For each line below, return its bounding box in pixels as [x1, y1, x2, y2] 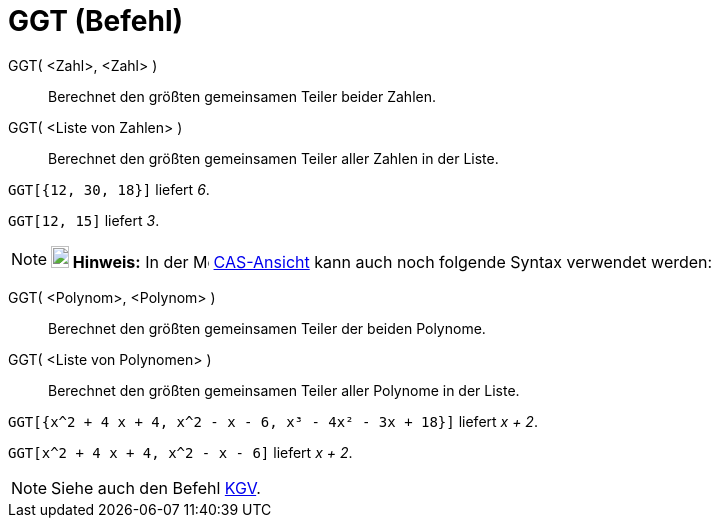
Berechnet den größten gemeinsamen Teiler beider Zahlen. [48, 87, 437, 105]
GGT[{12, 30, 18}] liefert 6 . [8, 180, 210, 198]
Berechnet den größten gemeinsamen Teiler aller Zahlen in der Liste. [48, 149, 499, 167]
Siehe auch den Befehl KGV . [51, 477, 261, 498]
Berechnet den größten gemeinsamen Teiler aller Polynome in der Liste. [48, 381, 520, 399]
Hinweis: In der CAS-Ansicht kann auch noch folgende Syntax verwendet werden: [72, 251, 713, 272]
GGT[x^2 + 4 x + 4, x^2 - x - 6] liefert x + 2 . [8, 443, 353, 461]
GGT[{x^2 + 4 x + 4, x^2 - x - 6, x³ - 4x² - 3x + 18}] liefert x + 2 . [8, 412, 538, 430]
